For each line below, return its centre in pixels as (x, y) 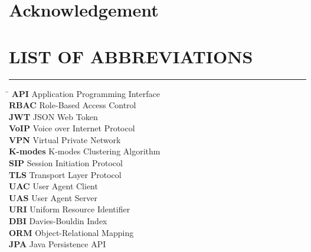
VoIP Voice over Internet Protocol (72, 128)
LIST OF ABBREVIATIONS (131, 56)
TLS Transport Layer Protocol (65, 174)
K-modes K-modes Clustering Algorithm (85, 151)
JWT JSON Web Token (53, 116)
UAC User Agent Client (53, 186)
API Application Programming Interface (86, 93)
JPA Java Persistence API (58, 244)
